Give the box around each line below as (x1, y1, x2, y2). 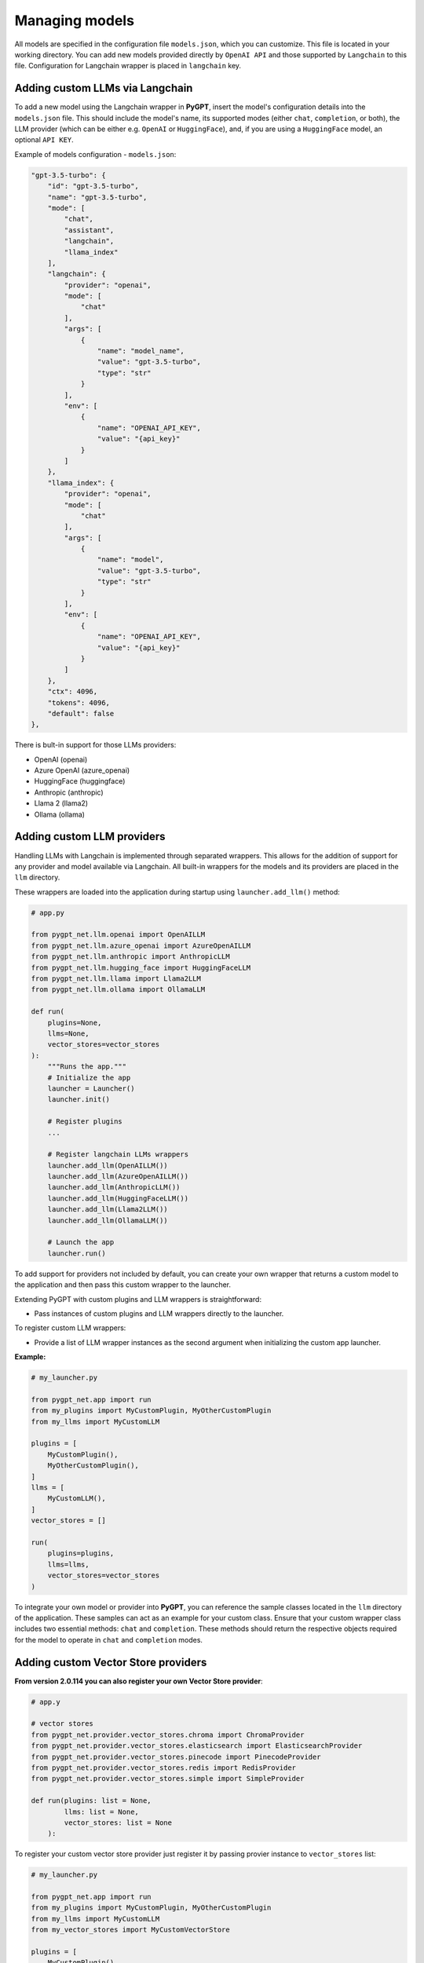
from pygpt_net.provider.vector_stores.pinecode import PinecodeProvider (31, 1752, 321, 1761)
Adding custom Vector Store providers (14, 1655, 207, 1669)
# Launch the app (47, 1237, 115, 1247)
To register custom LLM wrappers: (14, 1323, 126, 1332)
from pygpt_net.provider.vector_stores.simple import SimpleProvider (31, 1775, 305, 1783)
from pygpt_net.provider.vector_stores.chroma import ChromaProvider (31, 1730, 305, 1739)
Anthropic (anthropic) (34, 788, 104, 797)
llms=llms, (47, 1559, 90, 1569)
